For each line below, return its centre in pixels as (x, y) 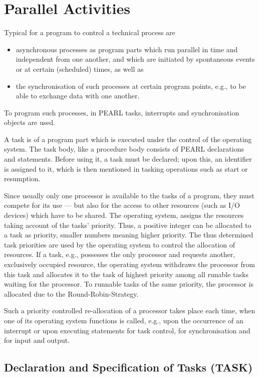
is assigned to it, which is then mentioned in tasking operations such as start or (126, 168)
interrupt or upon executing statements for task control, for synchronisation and (127, 330)
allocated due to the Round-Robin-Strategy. (71, 293)
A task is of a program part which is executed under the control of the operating (128, 139)
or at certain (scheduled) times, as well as (80, 69)
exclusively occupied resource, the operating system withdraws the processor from (129, 264)
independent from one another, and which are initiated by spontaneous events (135, 59)
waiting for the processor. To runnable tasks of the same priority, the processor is (129, 284)
